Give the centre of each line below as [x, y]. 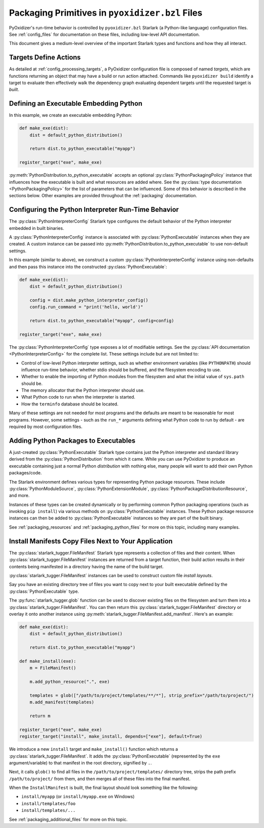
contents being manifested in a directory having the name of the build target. [86, 566]
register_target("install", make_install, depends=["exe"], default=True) [111, 737]
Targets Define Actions [45, 57]
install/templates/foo [48, 804]
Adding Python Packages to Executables [72, 440]
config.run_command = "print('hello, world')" [87, 307]
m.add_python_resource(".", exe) [70, 682]
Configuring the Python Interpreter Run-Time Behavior [94, 210]
